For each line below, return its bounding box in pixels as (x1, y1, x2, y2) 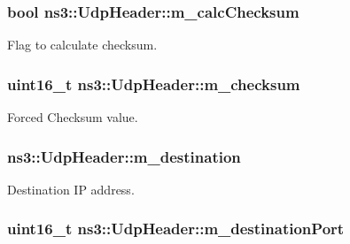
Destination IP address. (7, 179, 135, 198)
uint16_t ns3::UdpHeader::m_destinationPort (7, 217, 345, 240)
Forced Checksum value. (7, 108, 138, 126)
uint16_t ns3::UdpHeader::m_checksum (7, 72, 300, 95)
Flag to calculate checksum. (7, 35, 158, 54)
